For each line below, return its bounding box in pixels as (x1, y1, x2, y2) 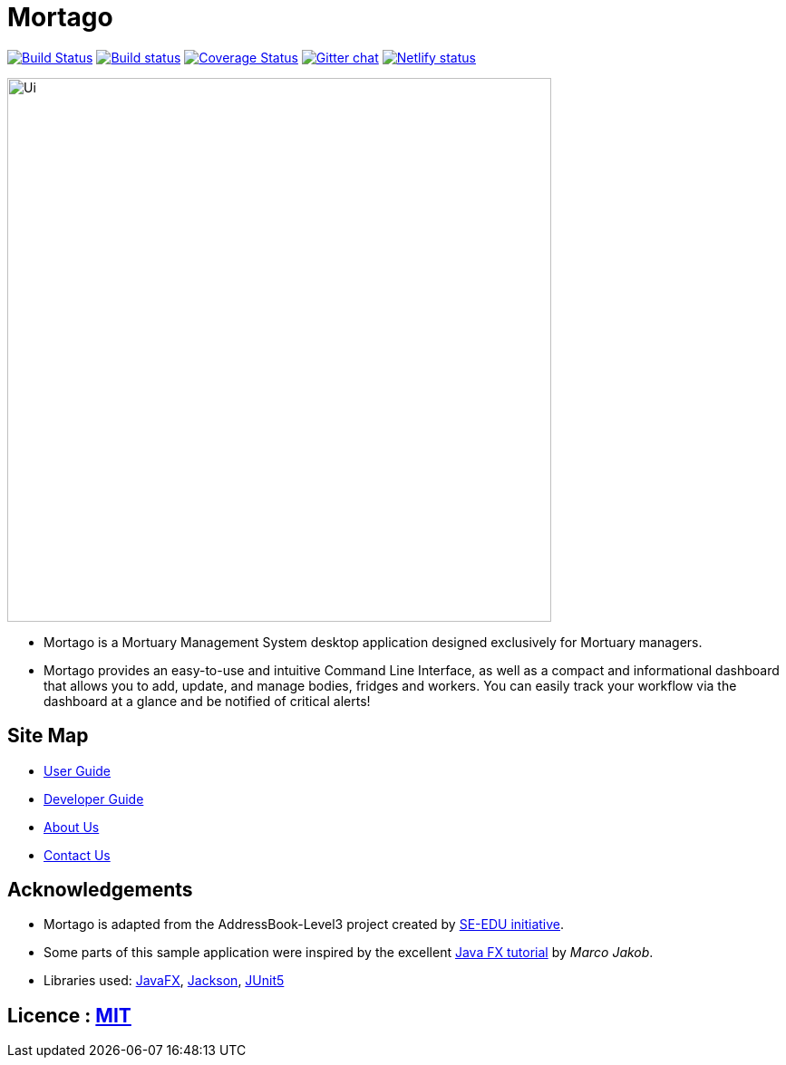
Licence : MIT (7, 1003, 131, 1027)
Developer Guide (44, 790, 144, 807)
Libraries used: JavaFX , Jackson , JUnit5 (44, 973, 285, 989)
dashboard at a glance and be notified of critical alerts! (44, 692, 371, 709)
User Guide (44, 762, 112, 779)
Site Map (7, 724, 89, 748)
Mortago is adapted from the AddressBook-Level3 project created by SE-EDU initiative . (44, 916, 565, 933)
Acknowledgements (7, 878, 193, 902)
